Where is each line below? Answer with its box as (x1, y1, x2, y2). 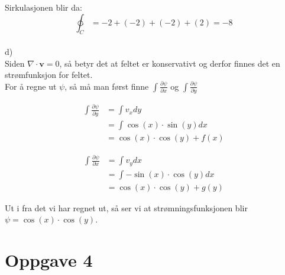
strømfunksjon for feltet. (5, 68, 93, 81)
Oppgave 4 (5, 248, 93, 272)
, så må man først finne (64, 80, 149, 92)
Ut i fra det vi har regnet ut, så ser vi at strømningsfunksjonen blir (5, 201, 248, 214)
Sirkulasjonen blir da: (5, 1, 82, 13)
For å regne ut (5, 80, 57, 92)
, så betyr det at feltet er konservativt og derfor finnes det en (59, 57, 280, 69)
